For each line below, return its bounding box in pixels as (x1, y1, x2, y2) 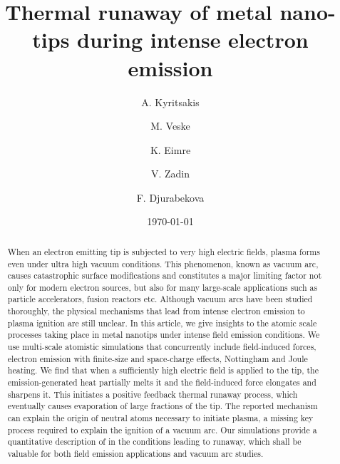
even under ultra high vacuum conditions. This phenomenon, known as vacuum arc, (7, 257, 319, 269)
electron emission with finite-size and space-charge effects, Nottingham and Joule (7, 352, 308, 364)
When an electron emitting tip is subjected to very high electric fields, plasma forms (7, 245, 320, 257)
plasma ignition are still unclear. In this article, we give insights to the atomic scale (7, 316, 317, 329)
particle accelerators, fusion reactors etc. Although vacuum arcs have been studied (7, 293, 313, 305)
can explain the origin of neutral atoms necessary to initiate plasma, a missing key (7, 412, 314, 424)
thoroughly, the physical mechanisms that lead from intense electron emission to (7, 305, 305, 317)
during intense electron (77, 25, 309, 54)
